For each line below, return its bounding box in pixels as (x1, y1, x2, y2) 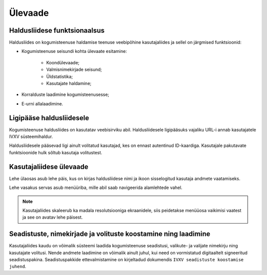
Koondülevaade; (46, 59, 80, 65)
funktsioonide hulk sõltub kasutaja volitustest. (9, 149, 102, 155)
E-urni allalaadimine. (21, 100, 63, 106)
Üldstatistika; (46, 73, 73, 79)
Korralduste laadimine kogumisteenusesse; (21, 92, 109, 97)
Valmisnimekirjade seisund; (46, 67, 102, 73)
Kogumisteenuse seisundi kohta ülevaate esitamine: (21, 48, 127, 54)
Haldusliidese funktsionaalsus (9, 26, 105, 35)
